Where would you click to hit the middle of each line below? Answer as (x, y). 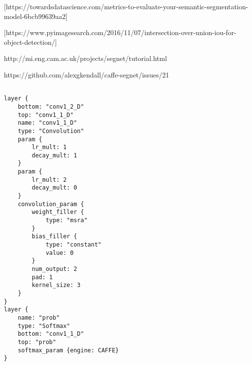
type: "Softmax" (44, 326)
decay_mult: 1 (54, 155)
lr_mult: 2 (49, 180)
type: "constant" (73, 245)
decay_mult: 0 (54, 188)
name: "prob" (39, 317)
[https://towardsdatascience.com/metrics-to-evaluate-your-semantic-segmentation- (126, 6)
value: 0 (60, 253)
